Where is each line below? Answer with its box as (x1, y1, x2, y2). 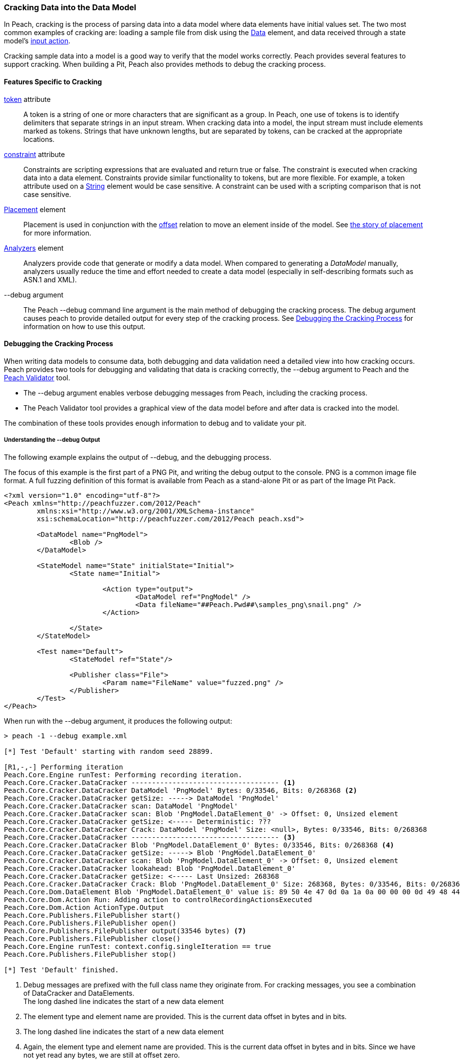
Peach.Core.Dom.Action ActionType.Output (4, 903, 164, 911)
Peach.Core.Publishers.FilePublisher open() (4, 919, 177, 927)
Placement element (4, 205, 66, 214)
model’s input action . (4, 37, 71, 45)
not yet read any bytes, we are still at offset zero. (23, 1050, 180, 1059)
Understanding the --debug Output (4, 436, 100, 444)
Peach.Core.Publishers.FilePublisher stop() (4, 950, 177, 958)
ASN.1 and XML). (23, 275, 77, 284)
